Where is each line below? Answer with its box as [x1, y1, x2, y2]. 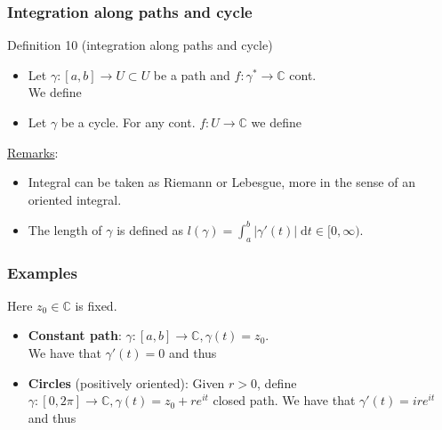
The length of [28, 220, 102, 239]
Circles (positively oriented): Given [28, 373, 225, 392]
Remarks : [7, 142, 59, 161]
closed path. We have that [213, 391, 356, 410]
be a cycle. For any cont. [60, 113, 196, 131]
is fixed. [75, 296, 117, 314]
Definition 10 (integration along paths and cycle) [7, 36, 273, 54]
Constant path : [28, 326, 122, 345]
